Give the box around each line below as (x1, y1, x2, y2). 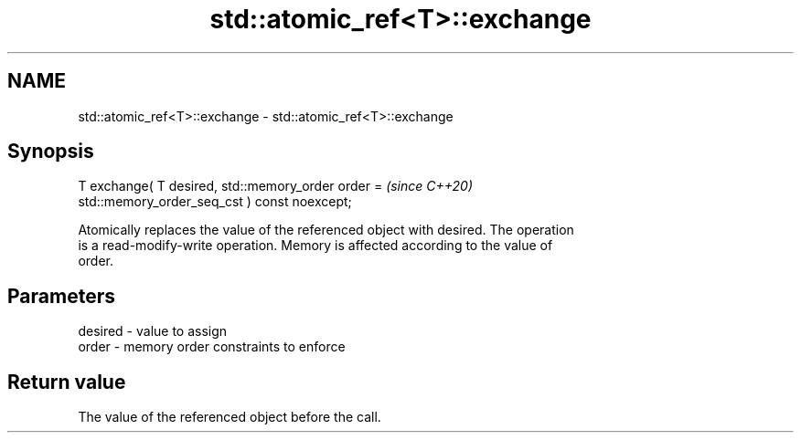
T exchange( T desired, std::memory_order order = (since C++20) (78, 178, 474, 194)
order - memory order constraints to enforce (78, 339, 346, 355)
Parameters (7, 284, 115, 308)
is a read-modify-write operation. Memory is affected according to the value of (78, 237, 553, 254)
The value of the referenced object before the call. (78, 409, 381, 425)
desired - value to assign (78, 323, 228, 340)
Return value (7, 370, 126, 393)
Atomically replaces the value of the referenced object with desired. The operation (78, 222, 574, 238)
